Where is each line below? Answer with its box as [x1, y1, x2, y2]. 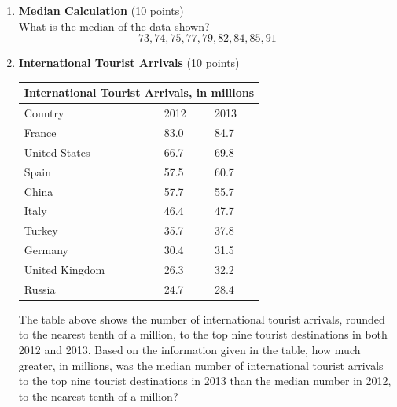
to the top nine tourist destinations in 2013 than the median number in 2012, [18, 372, 391, 389]
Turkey [24, 222, 58, 239]
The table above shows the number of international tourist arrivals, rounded [18, 310, 385, 327]
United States [24, 143, 90, 160]
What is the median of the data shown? [18, 17, 210, 34]
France [24, 124, 57, 140]
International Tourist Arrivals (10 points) [18, 54, 240, 71]
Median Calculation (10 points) [18, 2, 184, 18]
